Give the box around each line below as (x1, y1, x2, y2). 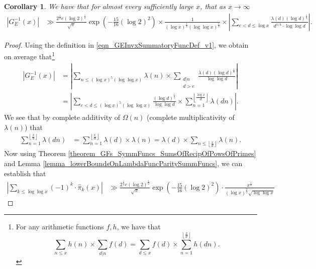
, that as (200, 1, 226, 11)
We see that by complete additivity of (4, 111, 121, 122)
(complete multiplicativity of (147, 111, 235, 122)
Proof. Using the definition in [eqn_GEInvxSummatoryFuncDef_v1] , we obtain (4, 39, 249, 50)
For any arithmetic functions (16, 221, 104, 232)
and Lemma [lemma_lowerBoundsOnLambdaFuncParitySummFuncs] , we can (4, 158, 243, 169)
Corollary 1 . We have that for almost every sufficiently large (4, 1, 194, 11)
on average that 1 (4, 50, 55, 61)
